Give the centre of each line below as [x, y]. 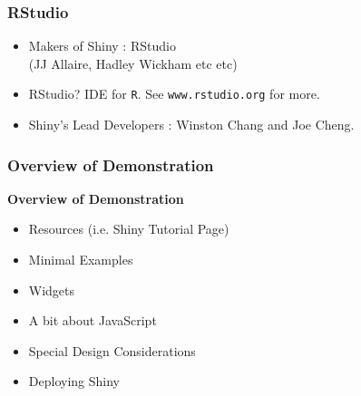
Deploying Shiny [74, 381]
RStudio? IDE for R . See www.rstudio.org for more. [174, 94]
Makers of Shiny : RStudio [102, 46]
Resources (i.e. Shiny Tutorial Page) [129, 229]
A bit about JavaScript [93, 320]
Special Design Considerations [112, 350]
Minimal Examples [81, 260]
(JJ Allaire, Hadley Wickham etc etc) [133, 63]
